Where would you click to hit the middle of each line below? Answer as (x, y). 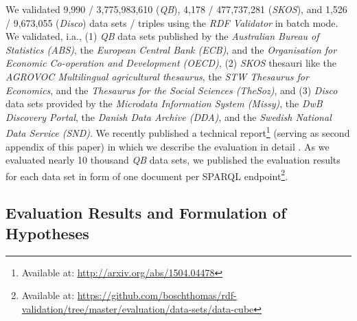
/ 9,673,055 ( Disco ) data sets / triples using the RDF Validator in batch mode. (172, 22)
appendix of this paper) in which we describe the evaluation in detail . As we (168, 146)
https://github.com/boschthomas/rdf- (157, 295)
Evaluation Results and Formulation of (146, 213)
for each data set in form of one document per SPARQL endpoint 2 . (147, 175)
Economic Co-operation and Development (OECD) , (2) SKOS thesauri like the (171, 63)
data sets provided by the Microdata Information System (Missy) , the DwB (164, 103)
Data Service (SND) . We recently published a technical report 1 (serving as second (178, 132)
